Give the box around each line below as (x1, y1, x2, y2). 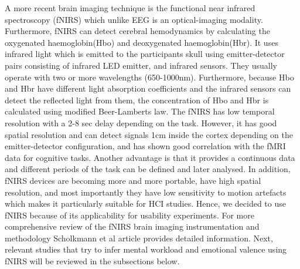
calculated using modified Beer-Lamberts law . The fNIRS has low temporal (5, 105, 275, 117)
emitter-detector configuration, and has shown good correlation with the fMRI (5, 140, 286, 152)
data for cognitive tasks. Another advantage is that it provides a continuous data (5, 151, 295, 163)
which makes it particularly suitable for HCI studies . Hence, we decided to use (5, 197, 286, 210)
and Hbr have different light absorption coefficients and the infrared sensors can (5, 82, 291, 95)
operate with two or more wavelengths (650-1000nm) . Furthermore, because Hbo (5, 70, 294, 83)
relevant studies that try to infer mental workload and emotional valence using (5, 243, 287, 255)
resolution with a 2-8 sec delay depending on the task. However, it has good (5, 116, 277, 129)
